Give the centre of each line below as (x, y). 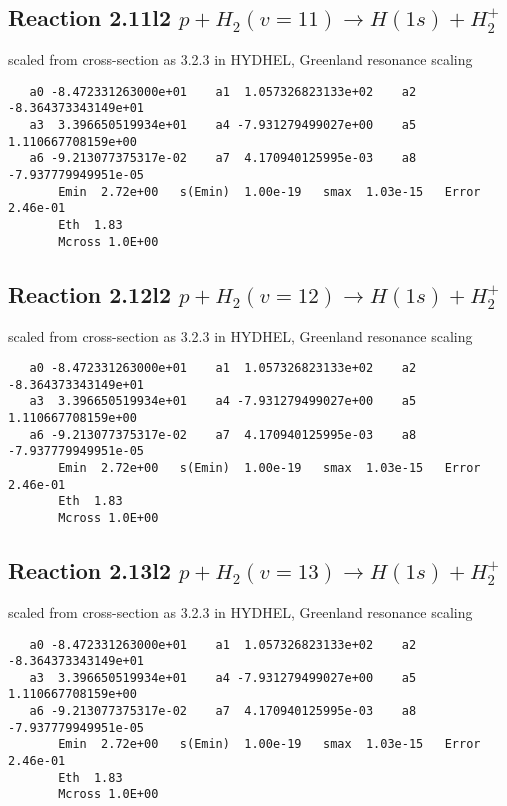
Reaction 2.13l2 (89, 570)
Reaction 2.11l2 (89, 17)
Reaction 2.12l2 (89, 293)
